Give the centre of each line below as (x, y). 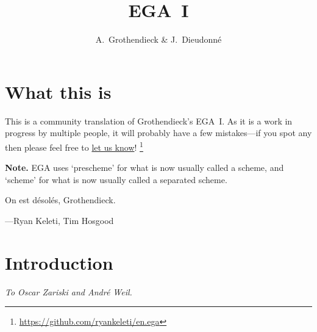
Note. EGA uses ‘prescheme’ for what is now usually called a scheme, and (144, 168)
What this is (58, 91)
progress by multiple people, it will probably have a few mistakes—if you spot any (158, 133)
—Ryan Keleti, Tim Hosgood (59, 220)
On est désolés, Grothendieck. (60, 200)
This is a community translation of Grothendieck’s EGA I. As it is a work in (149, 121)
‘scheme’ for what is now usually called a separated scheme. (116, 179)
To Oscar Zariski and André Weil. (69, 291)
